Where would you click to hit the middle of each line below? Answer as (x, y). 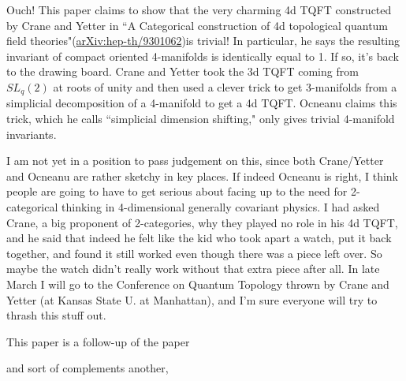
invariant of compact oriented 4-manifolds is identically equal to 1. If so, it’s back (203, 56)
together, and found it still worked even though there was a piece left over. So (194, 253)
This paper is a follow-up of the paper (98, 341)
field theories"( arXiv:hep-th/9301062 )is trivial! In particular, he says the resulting (203, 41)
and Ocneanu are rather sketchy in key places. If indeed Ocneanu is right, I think (202, 176)
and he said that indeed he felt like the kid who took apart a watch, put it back (199, 238)
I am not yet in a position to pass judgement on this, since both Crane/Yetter (195, 161)
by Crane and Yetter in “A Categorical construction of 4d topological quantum (197, 25)
